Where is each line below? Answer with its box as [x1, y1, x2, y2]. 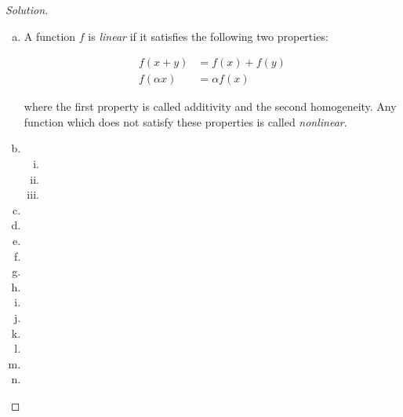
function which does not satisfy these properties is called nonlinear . [24, 113, 347, 130]
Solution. [5, 2, 49, 17]
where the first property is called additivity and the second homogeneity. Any [24, 98, 397, 115]
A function [24, 27, 76, 44]
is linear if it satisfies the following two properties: [88, 27, 329, 44]
